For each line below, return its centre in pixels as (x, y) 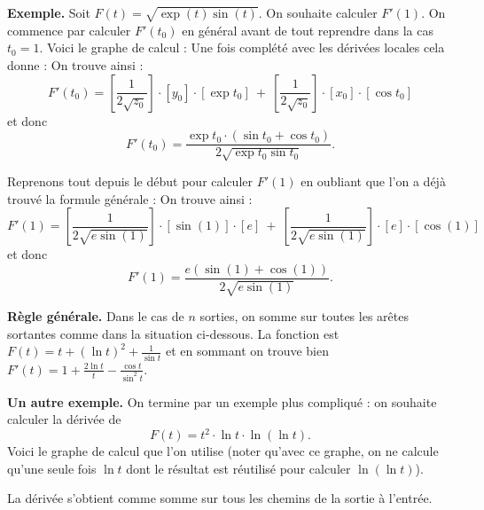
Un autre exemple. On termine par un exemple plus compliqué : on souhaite (222, 401)
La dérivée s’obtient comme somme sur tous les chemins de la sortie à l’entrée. (220, 498)
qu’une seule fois (52, 468)
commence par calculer (69, 30)
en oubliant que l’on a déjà (373, 180)
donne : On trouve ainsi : (75, 64)
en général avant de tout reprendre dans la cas (308, 30)
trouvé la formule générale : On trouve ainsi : (130, 198)
